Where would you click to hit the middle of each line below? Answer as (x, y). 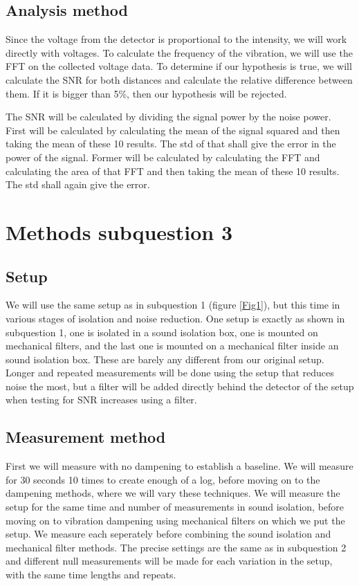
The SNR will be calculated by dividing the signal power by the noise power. (168, 117)
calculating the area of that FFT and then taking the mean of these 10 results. (173, 171)
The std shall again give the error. (78, 184)
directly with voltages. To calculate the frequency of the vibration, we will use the (179, 52)
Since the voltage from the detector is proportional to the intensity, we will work (176, 39)
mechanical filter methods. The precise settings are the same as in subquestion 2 (176, 547)
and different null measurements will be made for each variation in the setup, (169, 561)
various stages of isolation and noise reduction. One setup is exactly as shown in (175, 318)
